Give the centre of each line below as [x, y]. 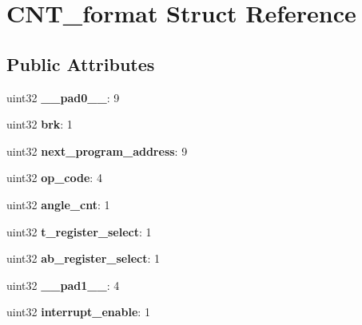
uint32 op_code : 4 [54, 178]
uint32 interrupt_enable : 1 [78, 312]
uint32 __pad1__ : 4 [63, 285]
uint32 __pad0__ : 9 [63, 97]
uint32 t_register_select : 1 [79, 231]
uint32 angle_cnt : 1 [58, 204]
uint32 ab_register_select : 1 [84, 258]
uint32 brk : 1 [40, 124]
